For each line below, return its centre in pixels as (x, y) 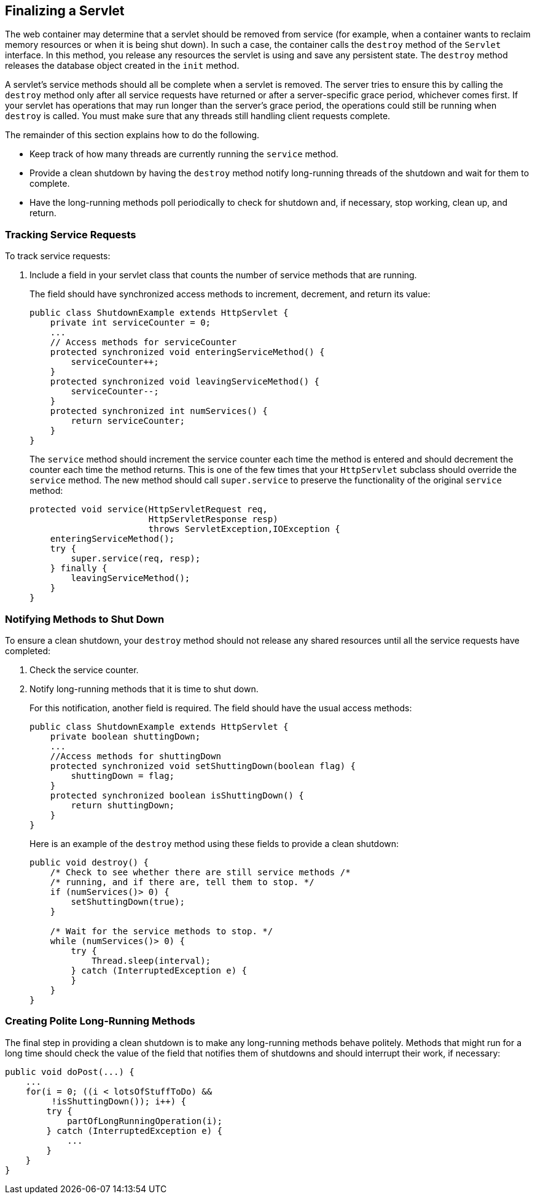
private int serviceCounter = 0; (131, 323)
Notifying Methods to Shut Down (85, 619)
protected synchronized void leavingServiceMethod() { (185, 382)
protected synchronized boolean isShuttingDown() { (177, 795)
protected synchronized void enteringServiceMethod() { (187, 352)
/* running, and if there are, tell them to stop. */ (182, 882)
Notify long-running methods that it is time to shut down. (144, 689)
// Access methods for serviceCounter (143, 342)
